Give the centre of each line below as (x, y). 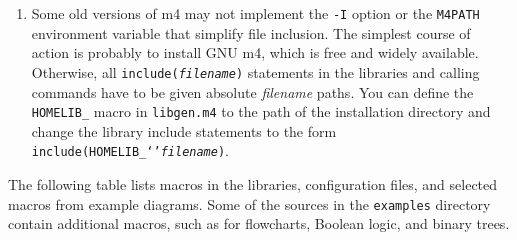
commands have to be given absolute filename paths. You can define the (252, 91)
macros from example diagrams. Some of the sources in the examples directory (249, 203)
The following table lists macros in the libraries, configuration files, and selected (253, 184)
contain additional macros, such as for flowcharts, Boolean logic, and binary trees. (259, 223)
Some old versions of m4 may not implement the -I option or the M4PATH (255, 13)
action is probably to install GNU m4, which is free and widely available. (255, 52)
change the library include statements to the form (184, 130)
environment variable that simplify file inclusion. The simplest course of (251, 32)
